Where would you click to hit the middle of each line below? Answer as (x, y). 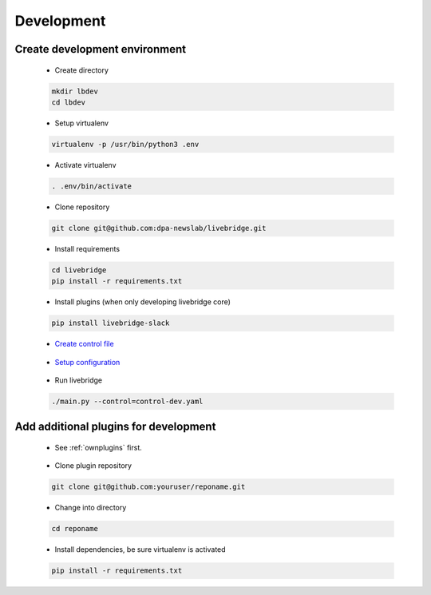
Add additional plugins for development (115, 427)
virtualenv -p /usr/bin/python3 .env (125, 144)
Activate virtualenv (85, 165)
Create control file (85, 344)
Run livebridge (79, 380)
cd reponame (75, 529)
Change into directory (91, 508)
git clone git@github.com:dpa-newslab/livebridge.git (159, 228)
